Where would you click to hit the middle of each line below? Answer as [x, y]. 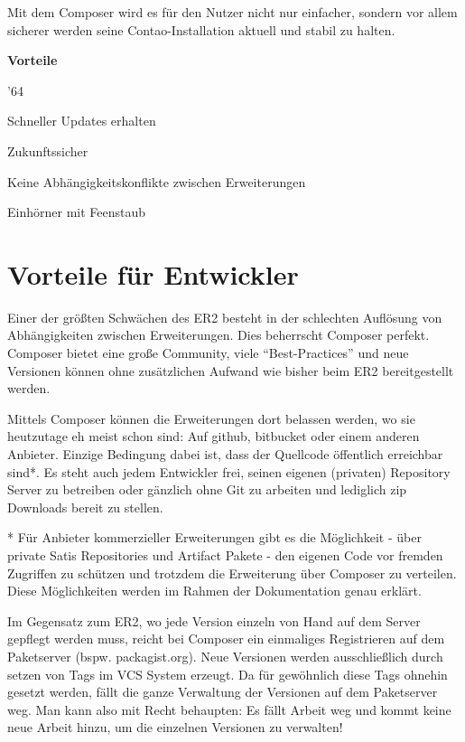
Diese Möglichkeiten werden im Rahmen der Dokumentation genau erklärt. [214, 591]
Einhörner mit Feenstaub [77, 212]
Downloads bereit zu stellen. [85, 507]
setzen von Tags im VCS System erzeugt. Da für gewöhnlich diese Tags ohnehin [228, 674]
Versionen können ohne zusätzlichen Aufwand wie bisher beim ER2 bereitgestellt [231, 370]
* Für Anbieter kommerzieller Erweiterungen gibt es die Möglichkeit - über [214, 537]
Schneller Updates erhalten [82, 121]
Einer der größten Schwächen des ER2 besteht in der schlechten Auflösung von [225, 317]
